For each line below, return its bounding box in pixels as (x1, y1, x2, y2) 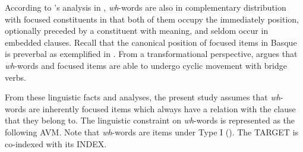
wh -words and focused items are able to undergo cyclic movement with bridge (5, 59, 287, 71)
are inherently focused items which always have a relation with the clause (29, 102, 296, 115)
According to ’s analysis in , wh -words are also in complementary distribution (5, 1, 286, 13)
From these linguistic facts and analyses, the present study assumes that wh (5, 91, 280, 103)
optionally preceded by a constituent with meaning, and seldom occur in (5, 24, 269, 37)
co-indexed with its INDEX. (5, 137, 107, 150)
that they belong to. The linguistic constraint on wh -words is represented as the (5, 114, 295, 126)
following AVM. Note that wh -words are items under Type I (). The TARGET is (5, 125, 299, 138)
